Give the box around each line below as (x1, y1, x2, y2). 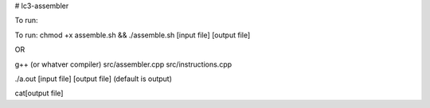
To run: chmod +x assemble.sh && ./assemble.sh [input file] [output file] (14, 30, 251, 40)
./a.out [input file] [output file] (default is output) (14, 74, 173, 83)
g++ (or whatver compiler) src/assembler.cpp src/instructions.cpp (14, 60, 233, 69)
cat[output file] (14, 88, 64, 98)
